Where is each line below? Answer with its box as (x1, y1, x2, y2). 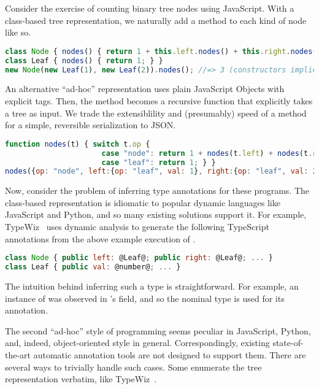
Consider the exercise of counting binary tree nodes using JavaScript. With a (5, 2, 294, 14)
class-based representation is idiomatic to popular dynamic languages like (5, 196, 280, 209)
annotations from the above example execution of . (5, 232, 196, 245)
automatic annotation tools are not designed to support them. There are (33, 348, 306, 361)
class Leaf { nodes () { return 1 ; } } (5, 56, 163, 65)
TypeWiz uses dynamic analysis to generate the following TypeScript (5, 220, 269, 233)
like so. (5, 26, 31, 39)
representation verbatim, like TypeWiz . (5, 372, 157, 385)
